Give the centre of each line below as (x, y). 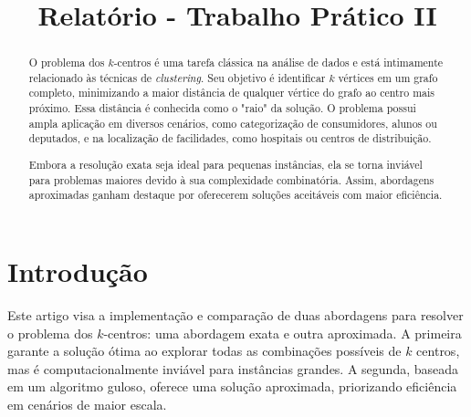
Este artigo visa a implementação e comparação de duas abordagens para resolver (235, 314)
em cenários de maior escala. (87, 404)
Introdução (78, 271)
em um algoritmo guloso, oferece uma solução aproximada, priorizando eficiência (232, 386)
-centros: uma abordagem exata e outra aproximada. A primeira (283, 333)
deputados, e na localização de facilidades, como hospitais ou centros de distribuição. (230, 138)
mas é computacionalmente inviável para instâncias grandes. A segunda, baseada (233, 368)
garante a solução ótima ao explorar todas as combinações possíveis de (204, 351)
